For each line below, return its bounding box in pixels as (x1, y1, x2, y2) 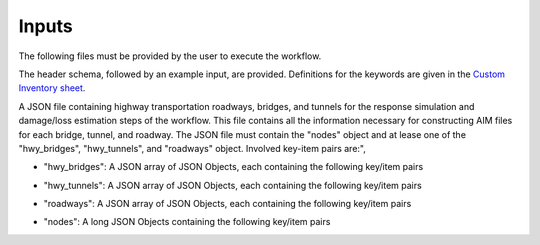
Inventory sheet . (18, 82, 86, 94)
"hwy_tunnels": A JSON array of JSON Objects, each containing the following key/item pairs (43, 179, 422, 191)
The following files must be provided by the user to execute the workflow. (18, 50, 322, 62)
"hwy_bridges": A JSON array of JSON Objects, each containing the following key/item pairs (43, 161, 424, 173)
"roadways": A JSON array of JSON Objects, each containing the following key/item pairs (43, 198, 412, 210)
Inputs (18, 15, 74, 37)
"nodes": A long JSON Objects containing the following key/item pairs (43, 216, 331, 228)
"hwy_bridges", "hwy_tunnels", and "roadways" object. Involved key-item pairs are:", (18, 142, 367, 154)
